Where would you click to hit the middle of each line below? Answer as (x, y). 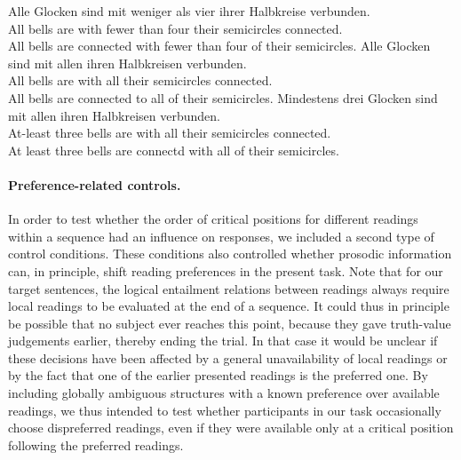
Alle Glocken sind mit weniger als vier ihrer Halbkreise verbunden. (189, 11)
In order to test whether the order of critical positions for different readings (213, 219)
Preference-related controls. (95, 184)
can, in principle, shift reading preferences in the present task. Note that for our (226, 270)
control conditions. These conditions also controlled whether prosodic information (230, 254)
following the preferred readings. (96, 444)
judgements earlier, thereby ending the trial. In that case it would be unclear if (223, 341)
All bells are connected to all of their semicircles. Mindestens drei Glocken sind (223, 97)
